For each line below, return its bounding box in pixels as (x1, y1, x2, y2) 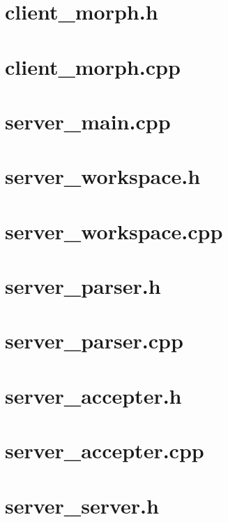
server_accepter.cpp (5, 436, 204, 465)
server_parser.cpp (5, 326, 183, 355)
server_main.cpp (5, 106, 171, 135)
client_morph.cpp (5, 52, 181, 80)
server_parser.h (5, 271, 161, 300)
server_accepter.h (5, 381, 182, 409)
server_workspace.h (5, 162, 201, 190)
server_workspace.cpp (5, 216, 223, 245)
